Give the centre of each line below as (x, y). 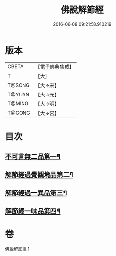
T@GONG (19, 113)
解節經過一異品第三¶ (36, 193)
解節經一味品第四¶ (33, 211)
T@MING (18, 103)
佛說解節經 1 (17, 249)
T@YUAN (19, 94)
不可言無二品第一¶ (33, 156)
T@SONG (19, 85)
